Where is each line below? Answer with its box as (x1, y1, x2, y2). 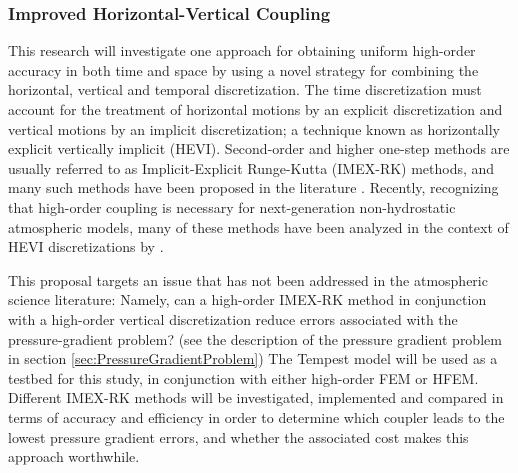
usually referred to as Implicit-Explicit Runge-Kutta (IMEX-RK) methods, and (8, 157, 495, 178)
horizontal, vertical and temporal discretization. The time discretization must (8, 79, 482, 100)
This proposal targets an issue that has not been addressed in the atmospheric (8, 269, 488, 290)
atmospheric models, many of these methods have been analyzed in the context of (8, 216, 509, 237)
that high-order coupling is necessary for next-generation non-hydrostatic (8, 196, 456, 217)
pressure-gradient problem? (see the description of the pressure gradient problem (8, 328, 502, 349)
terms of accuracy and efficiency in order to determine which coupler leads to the (8, 406, 505, 427)
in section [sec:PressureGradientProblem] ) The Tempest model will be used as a (8, 348, 498, 369)
